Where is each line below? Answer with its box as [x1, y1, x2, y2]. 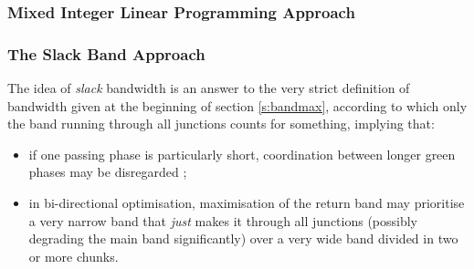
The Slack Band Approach [7, 42, 205, 65]
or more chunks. [28, 246, 119, 265]
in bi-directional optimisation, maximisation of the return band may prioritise [28, 193, 465, 212]
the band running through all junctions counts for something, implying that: [7, 114, 435, 133]
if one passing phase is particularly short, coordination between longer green [28, 144, 456, 163]
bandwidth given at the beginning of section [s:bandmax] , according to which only [7, 96, 468, 115]
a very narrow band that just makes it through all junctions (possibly [28, 211, 418, 230]
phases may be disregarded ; [28, 162, 187, 181]
